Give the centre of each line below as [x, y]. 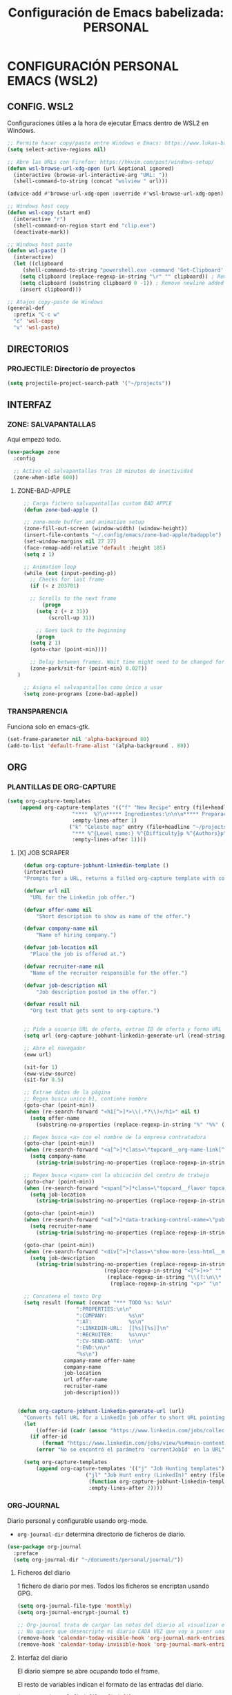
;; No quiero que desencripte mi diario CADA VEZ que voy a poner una [121, 1632]
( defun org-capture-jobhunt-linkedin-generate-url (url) [101, 1411]
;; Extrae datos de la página [67, 1093]
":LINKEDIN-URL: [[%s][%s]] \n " [122, 1329]
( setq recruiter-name [61, 1226]
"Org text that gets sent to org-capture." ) [95, 1011]
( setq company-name [58, 1156]
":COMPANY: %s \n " [110, 1315]
